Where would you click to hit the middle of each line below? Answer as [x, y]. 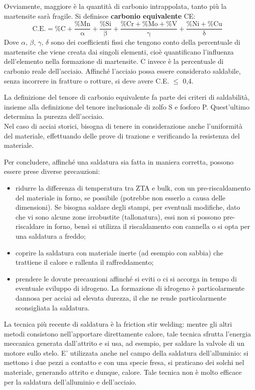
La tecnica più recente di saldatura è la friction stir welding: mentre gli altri [118, 324]
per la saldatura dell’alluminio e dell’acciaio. [70, 381]
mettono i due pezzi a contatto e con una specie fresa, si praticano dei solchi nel [124, 362]
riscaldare [30, 226]
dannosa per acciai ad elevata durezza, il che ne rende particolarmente [121, 297]
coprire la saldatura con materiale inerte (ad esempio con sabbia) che [119, 252]
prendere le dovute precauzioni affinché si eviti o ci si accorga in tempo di [126, 278]
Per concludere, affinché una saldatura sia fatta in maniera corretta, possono [119, 161]
